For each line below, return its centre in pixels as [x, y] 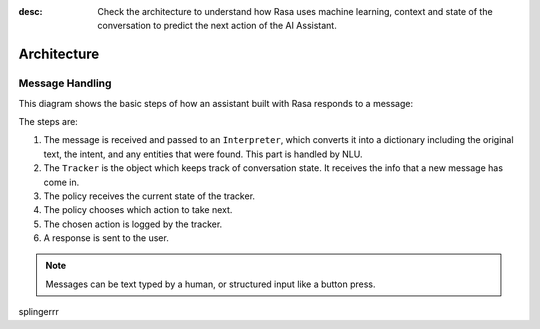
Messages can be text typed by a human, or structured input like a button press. [210, 284]
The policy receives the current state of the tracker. [149, 196]
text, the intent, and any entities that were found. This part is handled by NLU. [203, 154]
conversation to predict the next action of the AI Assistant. [217, 26]
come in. [61, 182]
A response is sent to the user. [106, 238]
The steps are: [48, 121]
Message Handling [65, 83]
